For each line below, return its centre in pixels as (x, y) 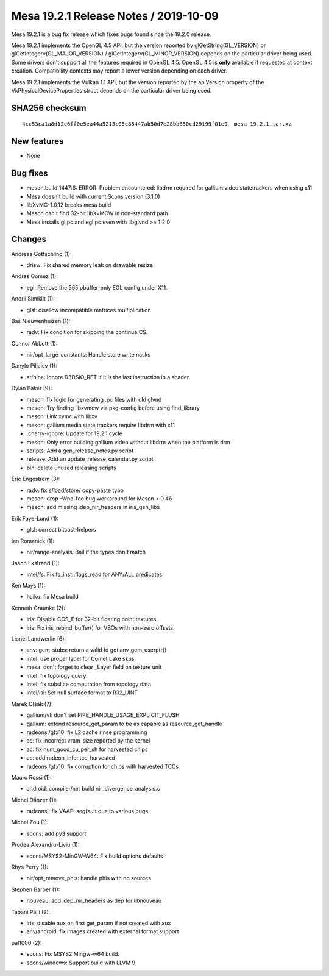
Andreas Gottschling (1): (42, 254)
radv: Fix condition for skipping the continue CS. (87, 332)
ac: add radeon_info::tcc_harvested (71, 758)
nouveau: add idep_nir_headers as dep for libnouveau (94, 901)
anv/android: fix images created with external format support (103, 931)
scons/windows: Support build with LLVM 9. (82, 963)
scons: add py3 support (56, 833)
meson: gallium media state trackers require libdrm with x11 (101, 425)
